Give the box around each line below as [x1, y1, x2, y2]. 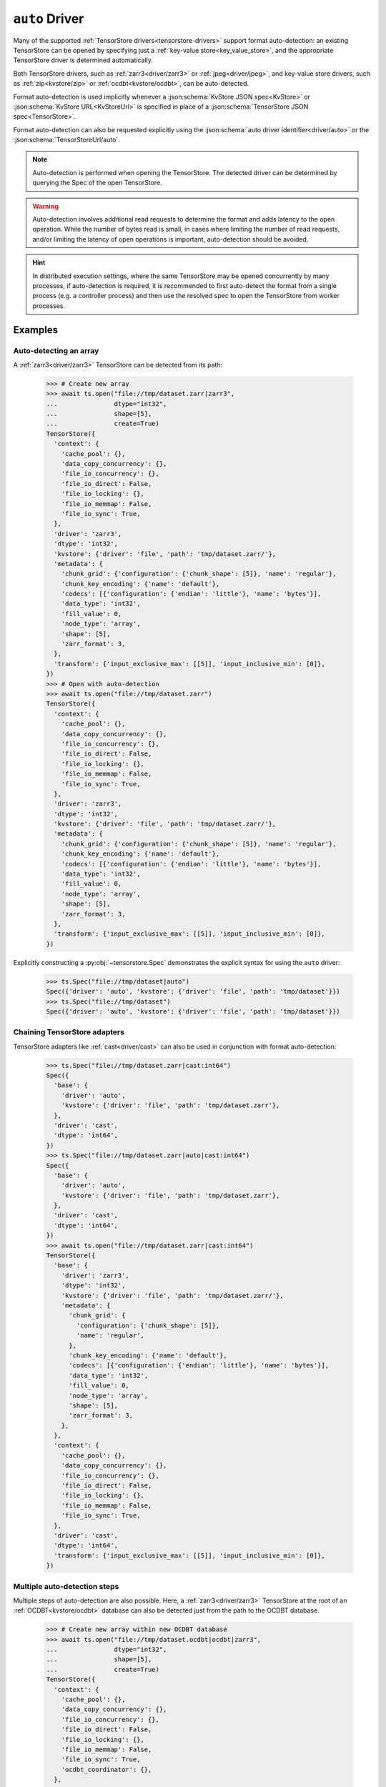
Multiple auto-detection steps [13, 1581, 119, 1591]
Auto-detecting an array [13, 345, 99, 355]
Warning [32, 202, 59, 210]
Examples [13, 324, 59, 336]
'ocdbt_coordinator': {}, [61, 1766, 152, 1773]
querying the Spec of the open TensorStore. [32, 179, 162, 187]
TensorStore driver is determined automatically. [13, 56, 154, 64]
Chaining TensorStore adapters [13, 1027, 125, 1037]
